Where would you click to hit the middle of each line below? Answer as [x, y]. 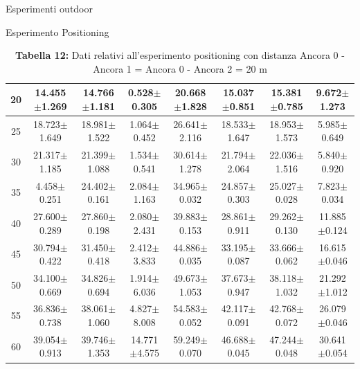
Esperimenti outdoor [49, 8]
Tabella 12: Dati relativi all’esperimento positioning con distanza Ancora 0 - [180, 55]
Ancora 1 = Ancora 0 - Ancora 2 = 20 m [180, 68]
